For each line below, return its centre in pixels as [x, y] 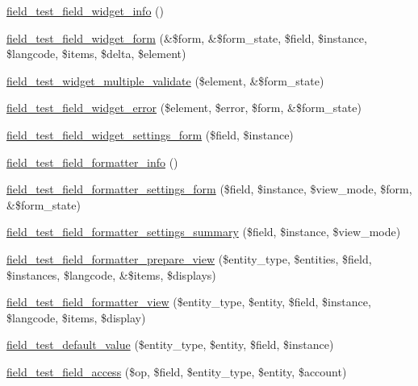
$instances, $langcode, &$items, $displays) [111, 274]
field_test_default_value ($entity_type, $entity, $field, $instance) [170, 344]
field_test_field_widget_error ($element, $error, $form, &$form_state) [184, 108]
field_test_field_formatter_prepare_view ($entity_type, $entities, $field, [189, 258]
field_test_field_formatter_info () [92, 162]
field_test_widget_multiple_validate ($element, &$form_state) [165, 80]
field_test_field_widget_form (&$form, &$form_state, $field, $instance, [187, 37]
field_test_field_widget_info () [85, 10]
